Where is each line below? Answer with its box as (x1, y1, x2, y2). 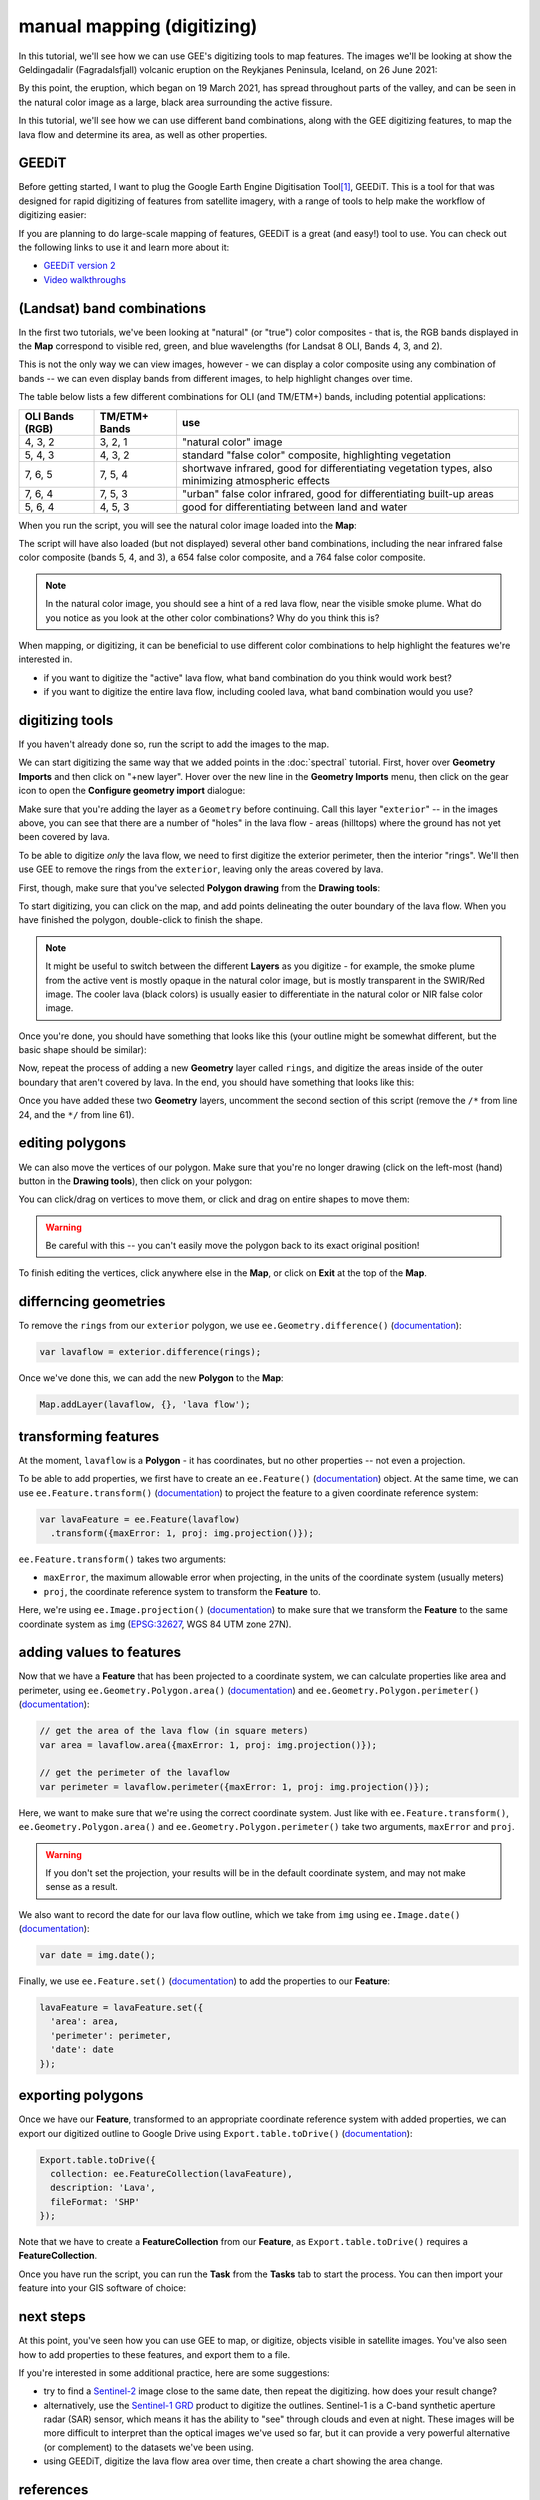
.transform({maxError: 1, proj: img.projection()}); (50, 1528, 314, 1539)
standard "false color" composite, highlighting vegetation (181, 448, 452, 462)
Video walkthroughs (43, 273, 127, 285)
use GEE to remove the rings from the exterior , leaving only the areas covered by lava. (18, 863, 384, 875)
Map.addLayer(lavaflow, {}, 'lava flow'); (39, 1399, 251, 1410)
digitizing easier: (18, 209, 87, 221)
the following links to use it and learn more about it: (18, 241, 230, 253)
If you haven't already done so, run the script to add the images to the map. (18, 738, 330, 750)
